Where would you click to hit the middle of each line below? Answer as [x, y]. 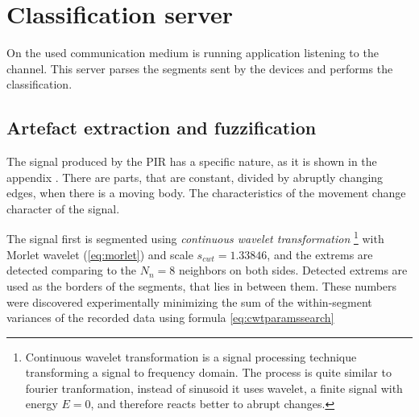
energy [41, 404]
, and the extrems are [320, 254]
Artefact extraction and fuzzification [162, 128]
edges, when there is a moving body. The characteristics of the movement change [206, 193]
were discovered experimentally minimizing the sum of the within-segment [189, 301]
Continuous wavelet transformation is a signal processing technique [191, 356]
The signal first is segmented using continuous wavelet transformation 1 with [195, 237]
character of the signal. [63, 208]
